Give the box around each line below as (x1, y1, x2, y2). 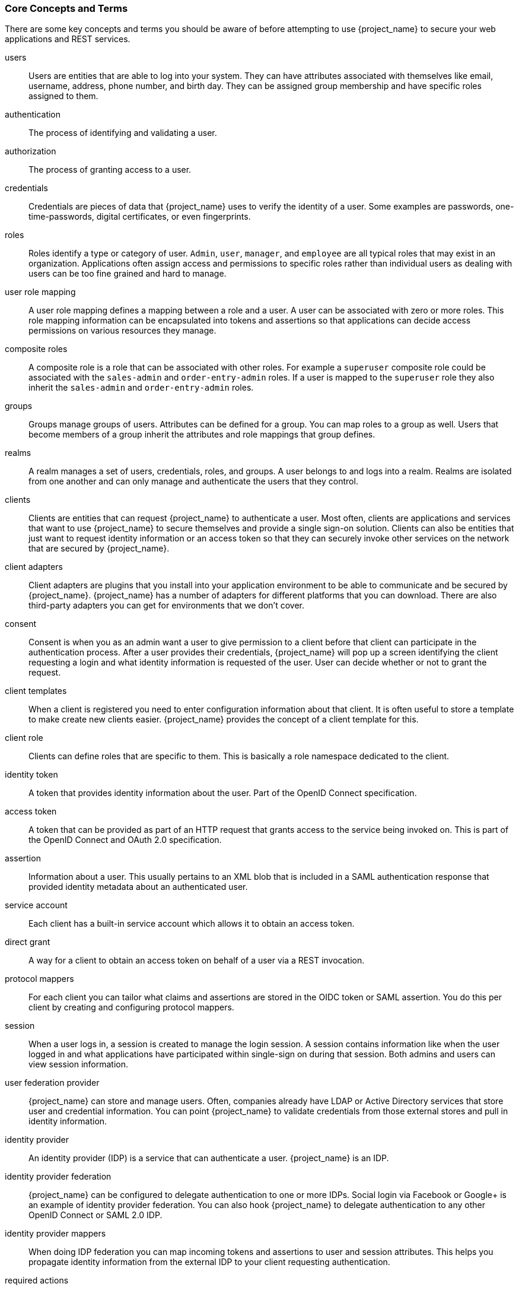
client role (5, 733, 43, 743)
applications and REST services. (5, 34, 130, 45)
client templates (5, 686, 67, 696)
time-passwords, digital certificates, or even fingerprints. (28, 211, 251, 222)
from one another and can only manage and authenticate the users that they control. (28, 476, 358, 487)
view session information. (28, 1059, 128, 1070)
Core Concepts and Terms (5, 2, 128, 14)
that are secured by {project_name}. (28, 543, 170, 554)
